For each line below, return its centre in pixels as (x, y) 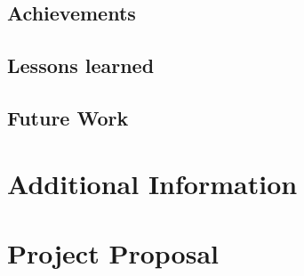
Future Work (68, 117)
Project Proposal (113, 252)
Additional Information (152, 183)
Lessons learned (81, 65)
